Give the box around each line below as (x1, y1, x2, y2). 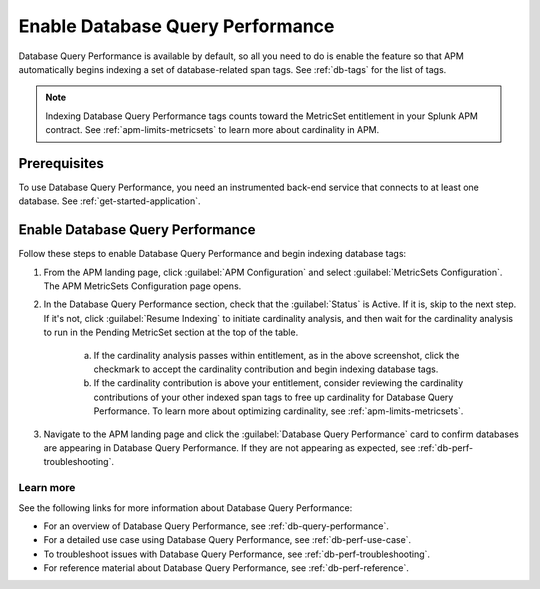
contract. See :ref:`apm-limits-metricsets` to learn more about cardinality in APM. (45, 124, 380, 136)
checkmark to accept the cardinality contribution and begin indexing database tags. (93, 363, 439, 375)
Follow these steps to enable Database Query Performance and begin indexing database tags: (18, 248, 407, 260)
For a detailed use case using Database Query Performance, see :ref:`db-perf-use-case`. (43, 534, 412, 546)
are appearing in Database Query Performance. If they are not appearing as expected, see (43, 442, 416, 454)
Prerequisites (18, 155, 104, 172)
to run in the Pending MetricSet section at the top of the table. (43, 326, 299, 339)
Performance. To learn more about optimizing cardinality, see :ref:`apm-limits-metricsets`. (93, 405, 464, 417)
